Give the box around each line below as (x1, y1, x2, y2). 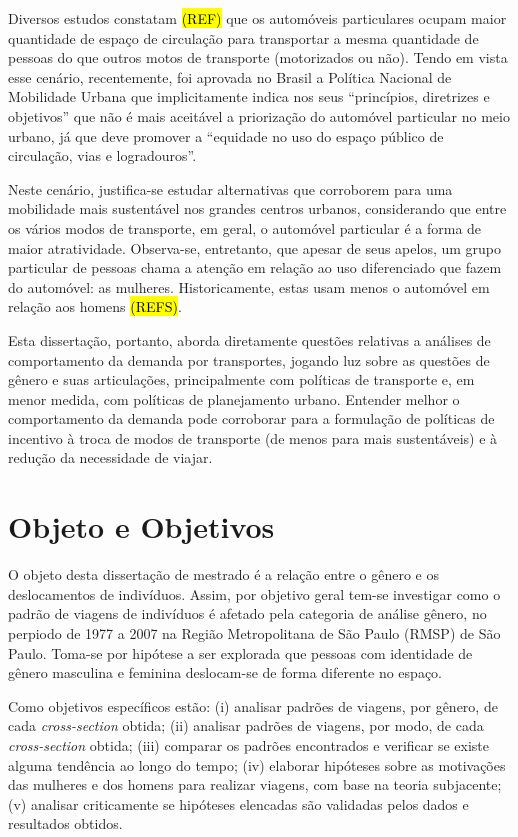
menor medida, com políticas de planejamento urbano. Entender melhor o (8, 388, 460, 409)
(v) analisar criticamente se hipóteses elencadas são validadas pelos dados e (8, 793, 469, 814)
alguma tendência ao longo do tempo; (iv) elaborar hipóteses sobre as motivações (8, 754, 506, 775)
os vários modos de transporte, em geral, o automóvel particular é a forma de (8, 217, 482, 238)
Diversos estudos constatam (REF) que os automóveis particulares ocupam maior (8, 8, 507, 28)
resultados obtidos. (8, 813, 123, 834)
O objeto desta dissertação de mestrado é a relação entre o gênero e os (8, 564, 439, 585)
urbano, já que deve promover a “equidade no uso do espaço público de (8, 125, 444, 146)
